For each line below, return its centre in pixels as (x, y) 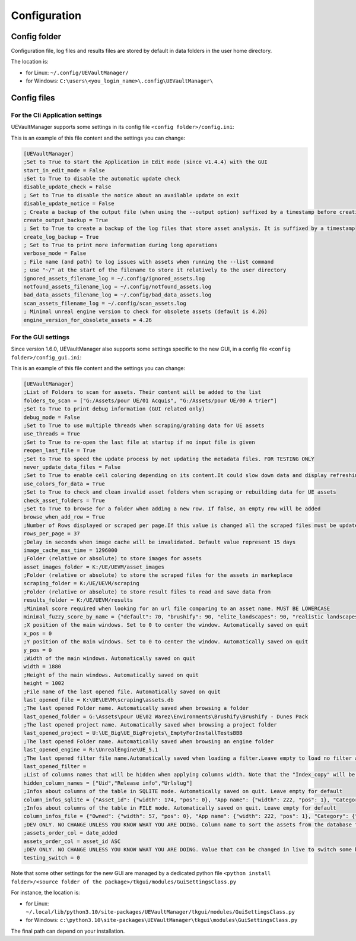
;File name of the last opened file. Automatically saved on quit (122, 691)
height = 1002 (44, 683)
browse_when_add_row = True (64, 517)
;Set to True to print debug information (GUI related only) (114, 409)
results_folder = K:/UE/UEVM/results (78, 600)
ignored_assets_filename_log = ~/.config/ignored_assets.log (114, 278)
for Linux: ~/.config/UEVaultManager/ (77, 72)
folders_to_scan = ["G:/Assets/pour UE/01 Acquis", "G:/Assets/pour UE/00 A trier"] (150, 400)
